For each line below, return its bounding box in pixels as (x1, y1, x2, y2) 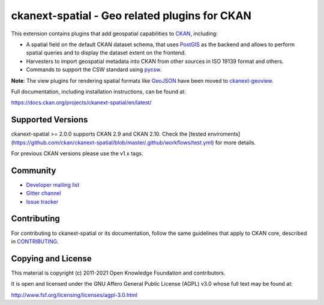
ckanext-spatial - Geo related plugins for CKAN (11, 9, 252, 22)
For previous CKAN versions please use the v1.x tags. (11, 150, 143, 157)
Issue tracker (26, 198, 59, 205)
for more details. (215, 138, 256, 146)
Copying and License (11, 253, 92, 264)
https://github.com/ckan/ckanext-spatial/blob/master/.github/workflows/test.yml (13, 138, 212, 146)
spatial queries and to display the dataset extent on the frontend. (26, 49, 186, 56)
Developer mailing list (26, 181, 80, 188)
